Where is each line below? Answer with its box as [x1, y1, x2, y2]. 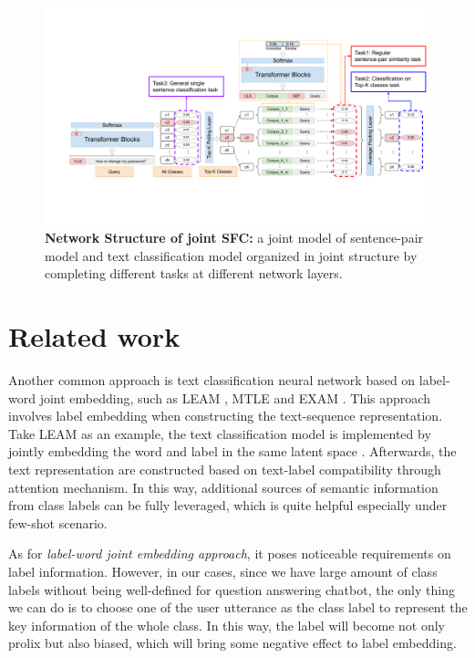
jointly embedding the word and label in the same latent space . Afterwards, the [8, 442, 457, 461]
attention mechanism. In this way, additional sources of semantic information [8, 477, 439, 496]
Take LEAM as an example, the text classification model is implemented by [8, 423, 431, 443]
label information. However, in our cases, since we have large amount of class [8, 561, 438, 580]
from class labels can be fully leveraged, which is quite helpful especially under [8, 496, 448, 515]
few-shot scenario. [8, 513, 108, 532]
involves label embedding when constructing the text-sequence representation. [8, 406, 443, 425]
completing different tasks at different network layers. [45, 264, 343, 283]
